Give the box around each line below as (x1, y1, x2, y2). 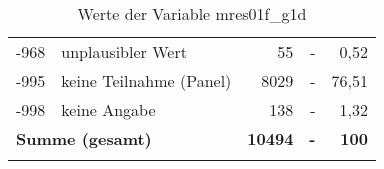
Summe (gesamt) (16, 127, 152, 150)
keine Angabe (61, 98, 156, 121)
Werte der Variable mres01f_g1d (77, 2, 307, 25)
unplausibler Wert (61, 40, 187, 63)
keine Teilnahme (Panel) (61, 69, 232, 92)
